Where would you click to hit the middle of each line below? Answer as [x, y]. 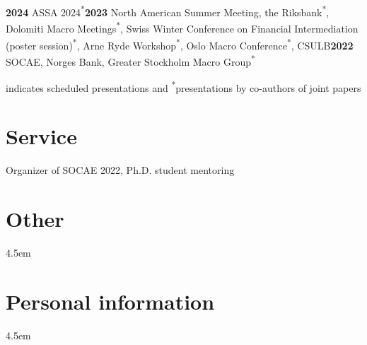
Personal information [110, 301]
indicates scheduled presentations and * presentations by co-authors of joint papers [183, 87]
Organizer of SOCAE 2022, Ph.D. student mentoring [120, 170]
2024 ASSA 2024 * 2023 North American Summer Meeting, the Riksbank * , [168, 11]
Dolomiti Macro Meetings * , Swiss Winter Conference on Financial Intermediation [182, 27]
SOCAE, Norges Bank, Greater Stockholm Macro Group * [130, 60]
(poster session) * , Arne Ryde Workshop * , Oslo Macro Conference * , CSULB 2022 [180, 44]
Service [41, 136]
